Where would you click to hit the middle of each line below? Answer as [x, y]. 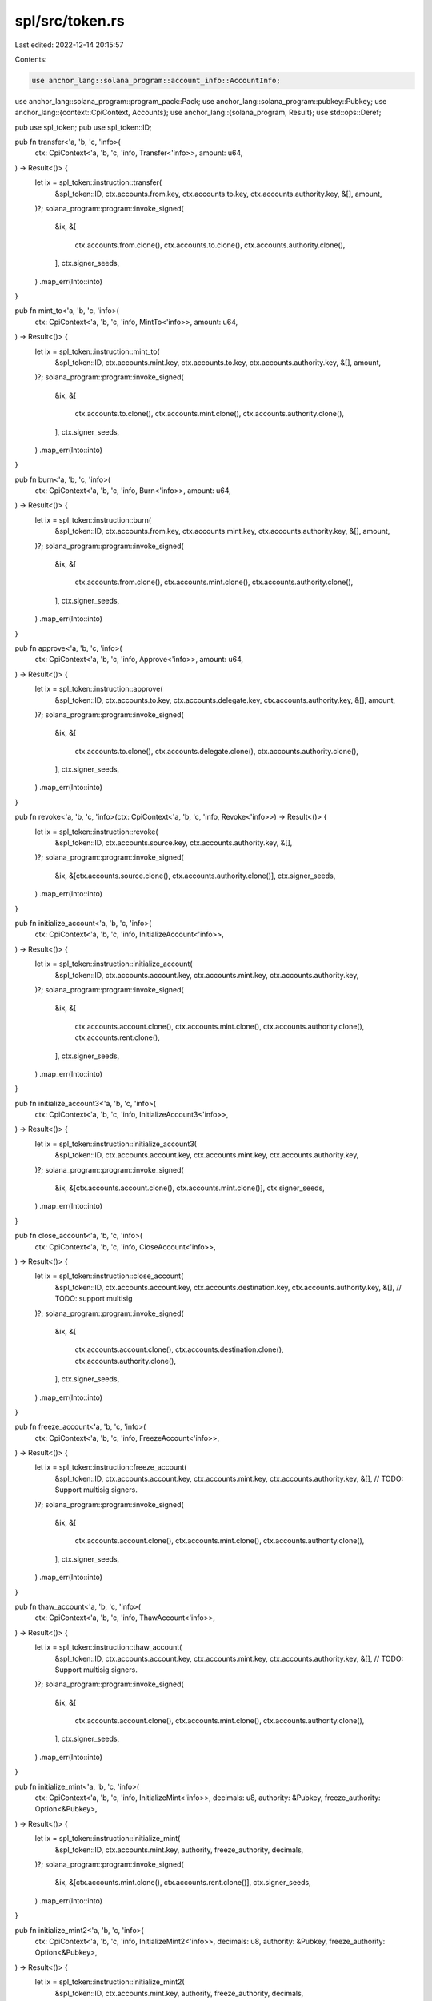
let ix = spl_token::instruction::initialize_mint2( [110, 1982]
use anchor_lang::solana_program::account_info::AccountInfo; [156, 80]
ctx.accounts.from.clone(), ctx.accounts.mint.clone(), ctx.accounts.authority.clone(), [214, 582]
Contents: [31, 59]
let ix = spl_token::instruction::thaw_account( [108, 1647]
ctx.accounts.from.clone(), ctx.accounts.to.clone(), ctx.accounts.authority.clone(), [210, 245]
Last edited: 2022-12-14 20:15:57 [69, 45]
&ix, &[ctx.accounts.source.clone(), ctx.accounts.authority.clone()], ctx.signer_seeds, [195, 876]
